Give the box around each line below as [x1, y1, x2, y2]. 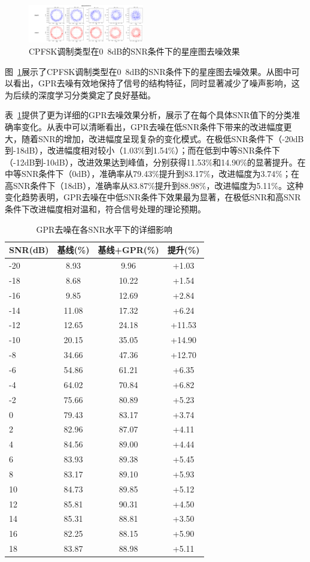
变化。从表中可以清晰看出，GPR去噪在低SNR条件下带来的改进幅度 [21, 120, 284, 133]
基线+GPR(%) [98, 244, 159, 256]
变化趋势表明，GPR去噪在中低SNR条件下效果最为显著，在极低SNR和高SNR [5, 191, 301, 203]
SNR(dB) [9, 244, 49, 256]
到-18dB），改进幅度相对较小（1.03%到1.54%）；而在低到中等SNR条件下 [5, 144, 281, 157]
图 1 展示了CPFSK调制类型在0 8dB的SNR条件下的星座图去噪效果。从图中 [5, 65, 291, 77]
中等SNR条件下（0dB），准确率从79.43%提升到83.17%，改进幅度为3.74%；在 [5, 167, 299, 180]
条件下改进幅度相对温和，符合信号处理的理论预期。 [5, 203, 206, 215]
